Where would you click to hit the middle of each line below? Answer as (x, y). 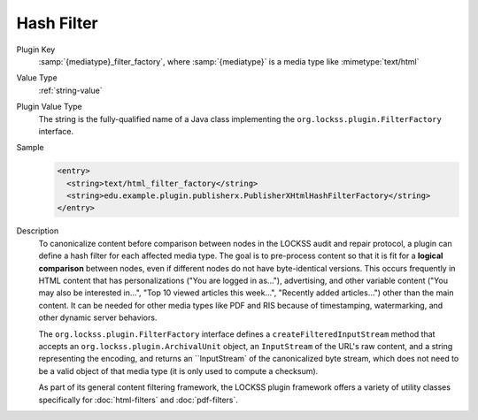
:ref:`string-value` (71, 90)
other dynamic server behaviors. (98, 317)
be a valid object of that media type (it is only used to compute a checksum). (178, 370)
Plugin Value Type (50, 107)
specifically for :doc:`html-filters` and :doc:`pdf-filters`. (139, 400)
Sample (30, 148)
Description (38, 231)
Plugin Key (36, 50)
